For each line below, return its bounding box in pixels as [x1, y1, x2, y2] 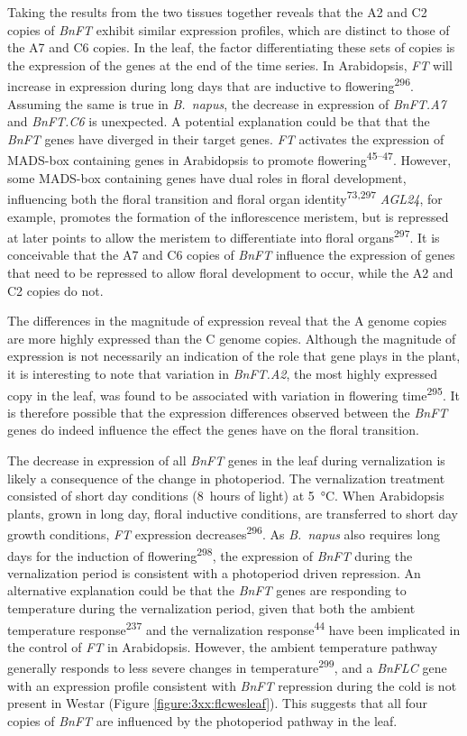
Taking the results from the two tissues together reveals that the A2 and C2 [7, 3, 427, 21]
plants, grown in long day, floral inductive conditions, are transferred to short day [7, 503, 458, 522]
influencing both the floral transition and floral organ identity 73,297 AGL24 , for [7, 187, 443, 207]
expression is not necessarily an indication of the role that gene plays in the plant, [7, 346, 461, 365]
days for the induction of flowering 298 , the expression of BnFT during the [7, 543, 413, 565]
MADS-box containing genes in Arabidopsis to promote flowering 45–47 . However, [7, 148, 452, 170]
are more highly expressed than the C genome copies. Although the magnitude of [7, 328, 456, 347]
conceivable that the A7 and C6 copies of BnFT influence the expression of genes [7, 245, 455, 264]
